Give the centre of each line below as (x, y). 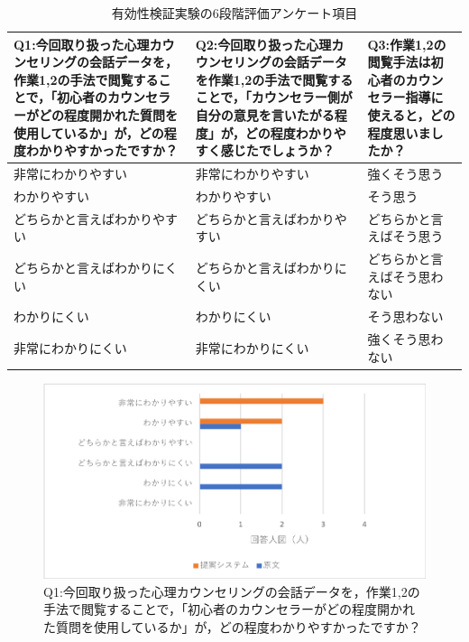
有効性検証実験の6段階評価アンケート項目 (234, 13)
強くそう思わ (405, 339)
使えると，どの (411, 114)
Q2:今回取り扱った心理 (263, 44)
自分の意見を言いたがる (265, 114)
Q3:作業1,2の (407, 44)
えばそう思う (405, 236)
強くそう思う (405, 173)
